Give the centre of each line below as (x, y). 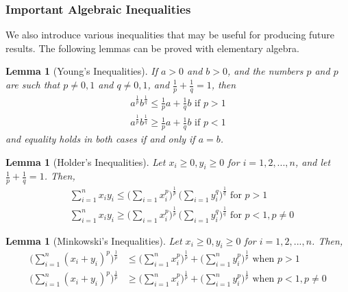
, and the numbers (265, 71)
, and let (313, 161)
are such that (33, 84)
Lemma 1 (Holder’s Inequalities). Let (86, 161)
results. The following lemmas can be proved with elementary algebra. (152, 48)
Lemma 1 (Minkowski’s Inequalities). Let (94, 240)
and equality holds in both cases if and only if (100, 139)
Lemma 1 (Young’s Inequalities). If (82, 71)
